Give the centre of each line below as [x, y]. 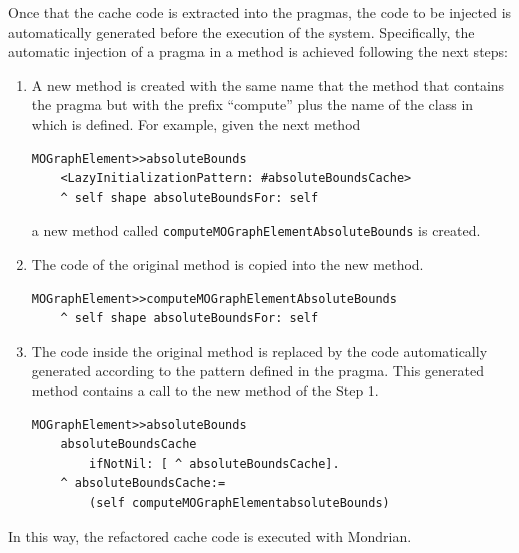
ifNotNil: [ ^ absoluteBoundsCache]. [214, 463]
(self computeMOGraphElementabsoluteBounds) [239, 502]
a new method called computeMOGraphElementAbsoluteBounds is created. [256, 230]
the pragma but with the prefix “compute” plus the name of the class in [252, 104]
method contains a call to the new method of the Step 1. [205, 389]
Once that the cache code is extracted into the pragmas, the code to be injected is [260, 12]
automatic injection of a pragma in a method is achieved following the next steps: [258, 51]
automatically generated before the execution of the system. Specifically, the [241, 31]
